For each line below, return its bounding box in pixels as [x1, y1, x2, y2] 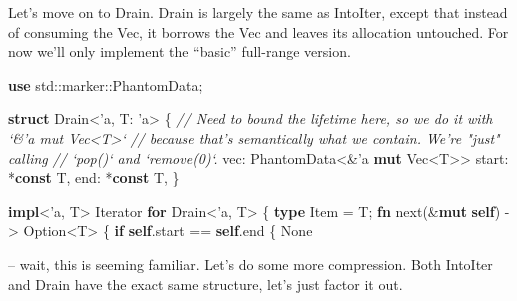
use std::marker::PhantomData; [8, 74, 203, 95]
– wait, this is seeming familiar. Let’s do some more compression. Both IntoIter [8, 253, 493, 274]
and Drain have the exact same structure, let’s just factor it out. [8, 273, 403, 294]
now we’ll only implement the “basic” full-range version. [8, 41, 351, 62]
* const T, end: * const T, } [8, 167, 180, 188]
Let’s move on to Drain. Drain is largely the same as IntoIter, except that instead [8, 2, 508, 22]
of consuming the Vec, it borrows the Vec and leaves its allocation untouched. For [8, 21, 509, 42]
